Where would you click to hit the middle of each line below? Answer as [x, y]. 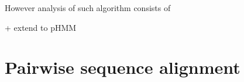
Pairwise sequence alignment [123, 67]
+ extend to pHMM [41, 27]
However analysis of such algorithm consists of [88, 8]
